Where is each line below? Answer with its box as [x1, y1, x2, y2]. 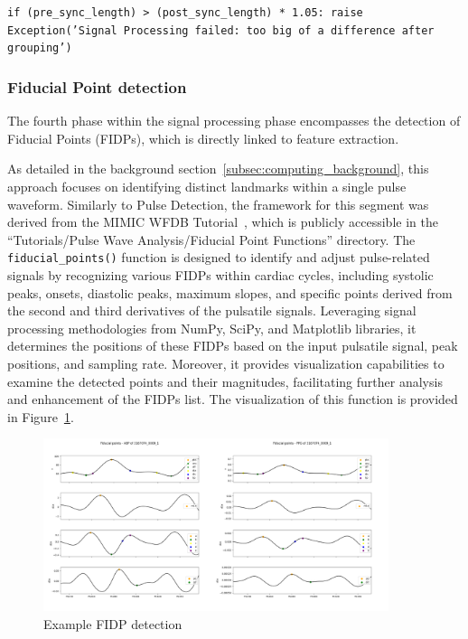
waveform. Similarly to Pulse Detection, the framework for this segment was [7, 194, 429, 213]
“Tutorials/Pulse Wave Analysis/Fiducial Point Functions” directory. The [7, 230, 416, 249]
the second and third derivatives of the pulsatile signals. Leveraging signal [7, 301, 417, 320]
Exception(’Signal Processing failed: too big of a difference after [7, 23, 435, 37]
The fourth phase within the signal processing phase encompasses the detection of [7, 111, 461, 130]
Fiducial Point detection [7, 75, 187, 98]
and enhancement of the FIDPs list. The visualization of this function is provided [7, 390, 458, 409]
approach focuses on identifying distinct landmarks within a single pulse [7, 176, 407, 195]
